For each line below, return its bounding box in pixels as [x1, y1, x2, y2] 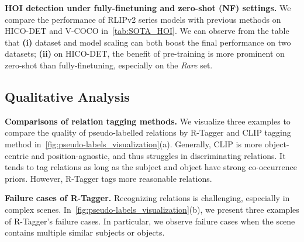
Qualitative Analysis [5, 87, 130, 105]
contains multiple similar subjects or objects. [5, 226, 165, 238]
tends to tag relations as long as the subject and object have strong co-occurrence [5, 161, 297, 173]
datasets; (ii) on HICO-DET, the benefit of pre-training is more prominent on [5, 47, 285, 60]
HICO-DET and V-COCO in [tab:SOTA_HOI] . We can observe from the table [5, 25, 289, 37]
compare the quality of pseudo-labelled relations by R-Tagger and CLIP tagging [5, 126, 291, 139]
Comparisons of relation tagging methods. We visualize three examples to [5, 115, 291, 127]
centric [5, 149, 29, 161]
